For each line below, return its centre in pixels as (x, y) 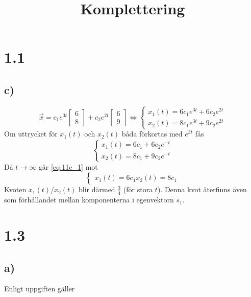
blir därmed (97, 189)
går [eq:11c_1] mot (68, 166)
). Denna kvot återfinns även (202, 189)
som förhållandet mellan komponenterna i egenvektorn (89, 200)
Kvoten (15, 189)
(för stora (138, 189)
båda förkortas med (152, 134)
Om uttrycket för (31, 134)
